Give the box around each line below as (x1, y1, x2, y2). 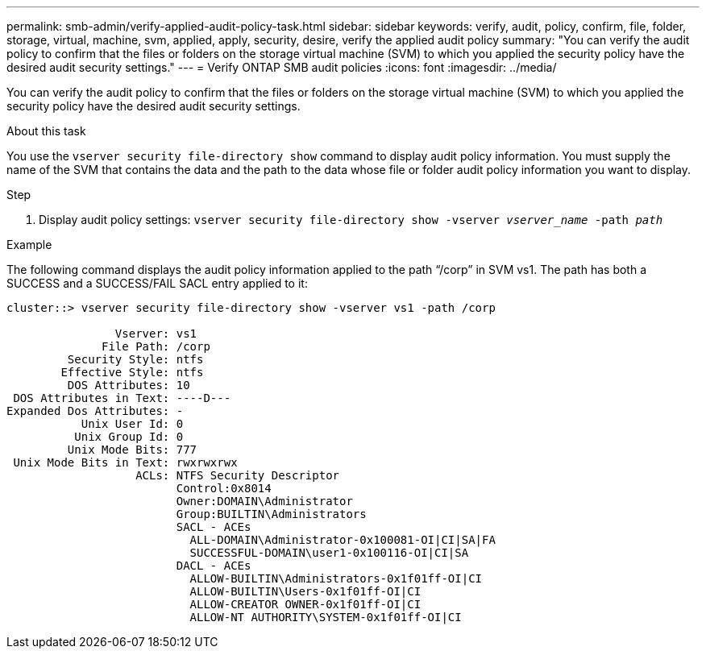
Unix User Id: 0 (81, 417, 184, 430)
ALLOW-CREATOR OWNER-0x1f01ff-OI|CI (189, 598, 422, 611)
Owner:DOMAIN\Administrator (176, 495, 353, 508)
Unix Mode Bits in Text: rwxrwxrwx (13, 456, 238, 469)
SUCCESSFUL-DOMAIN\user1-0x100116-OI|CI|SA (189, 546, 469, 559)
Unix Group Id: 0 (74, 430, 184, 443)
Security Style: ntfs (67, 353, 204, 366)
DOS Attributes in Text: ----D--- (13, 392, 231, 404)
